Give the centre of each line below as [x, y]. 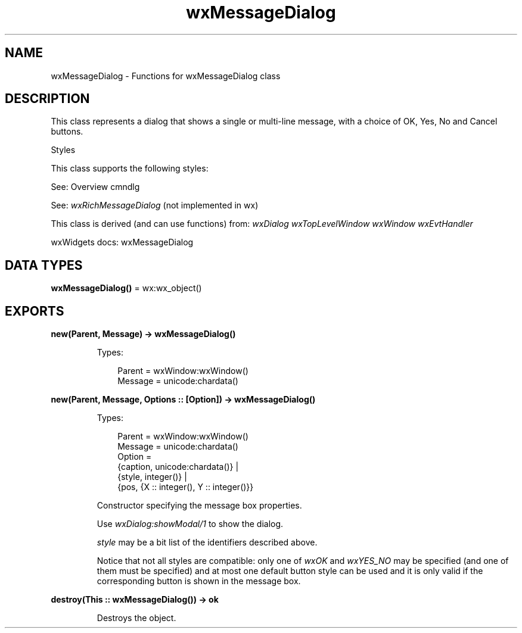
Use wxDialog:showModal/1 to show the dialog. [190, 524]
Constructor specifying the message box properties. [199, 506]
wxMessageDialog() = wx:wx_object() [126, 288]
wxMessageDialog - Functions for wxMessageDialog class [166, 76]
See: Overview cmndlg [95, 187]
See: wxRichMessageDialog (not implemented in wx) [155, 205]
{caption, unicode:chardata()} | [178, 467]
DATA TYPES [44, 265]
